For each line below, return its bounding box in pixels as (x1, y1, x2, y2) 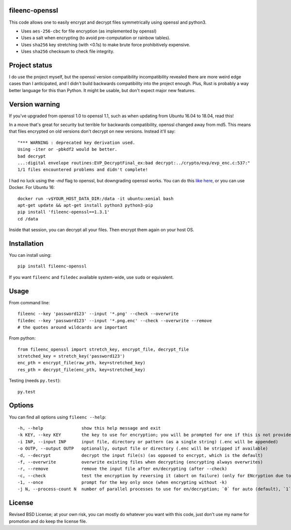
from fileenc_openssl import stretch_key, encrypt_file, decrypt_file (17, 346, 189, 352)
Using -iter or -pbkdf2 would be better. (17, 147, 117, 152)
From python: (9, 335, 36, 341)
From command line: (9, 299, 50, 305)
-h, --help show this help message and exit (17, 425, 161, 431)
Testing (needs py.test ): (9, 378, 61, 384)
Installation (9, 239, 44, 248)
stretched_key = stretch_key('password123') (17, 354, 126, 359)
